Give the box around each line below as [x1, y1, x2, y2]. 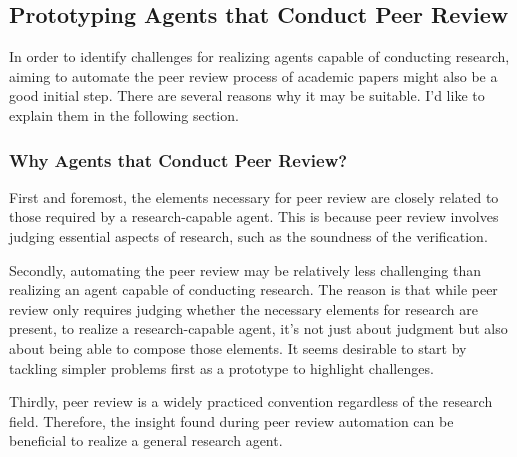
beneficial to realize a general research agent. [9, 430, 283, 451]
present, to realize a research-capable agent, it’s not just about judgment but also [9, 318, 508, 339]
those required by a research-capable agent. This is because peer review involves [9, 206, 499, 227]
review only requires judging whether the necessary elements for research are [9, 298, 478, 319]
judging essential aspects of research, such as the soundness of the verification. [9, 225, 488, 246]
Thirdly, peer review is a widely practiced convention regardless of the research [9, 391, 493, 412]
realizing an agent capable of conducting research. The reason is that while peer [9, 279, 498, 300]
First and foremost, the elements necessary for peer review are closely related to [9, 186, 499, 207]
